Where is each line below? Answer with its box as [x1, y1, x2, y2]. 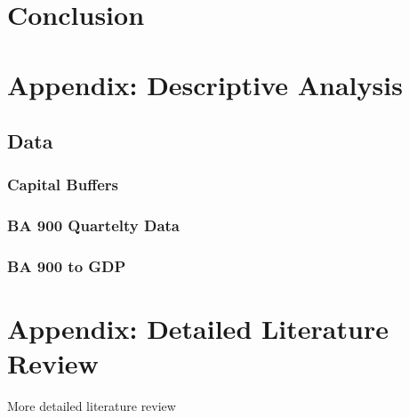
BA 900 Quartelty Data [7, 214, 180, 237]
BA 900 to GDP [7, 255, 126, 277]
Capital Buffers [7, 173, 118, 196]
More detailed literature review [7, 397, 176, 415]
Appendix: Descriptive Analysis [7, 66, 403, 102]
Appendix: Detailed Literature [7, 310, 389, 347]
